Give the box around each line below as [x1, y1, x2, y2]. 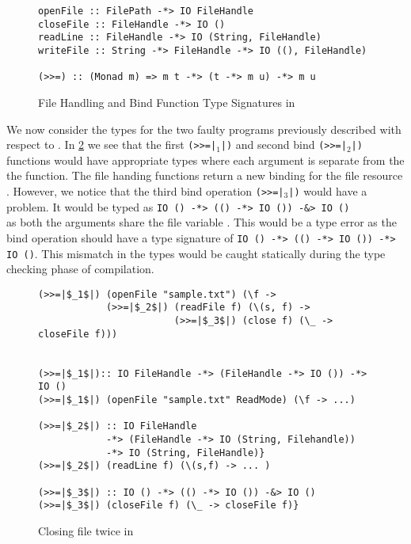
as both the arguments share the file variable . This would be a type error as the [6, 214, 397, 230]
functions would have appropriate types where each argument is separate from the [6, 151, 405, 168]
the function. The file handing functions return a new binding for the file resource [6, 167, 403, 184]
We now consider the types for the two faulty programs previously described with [6, 120, 401, 137]
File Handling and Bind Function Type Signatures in [38, 93, 295, 110]
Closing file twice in [38, 522, 134, 538]
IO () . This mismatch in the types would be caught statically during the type [6, 245, 386, 261]
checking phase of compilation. [6, 261, 154, 277]
